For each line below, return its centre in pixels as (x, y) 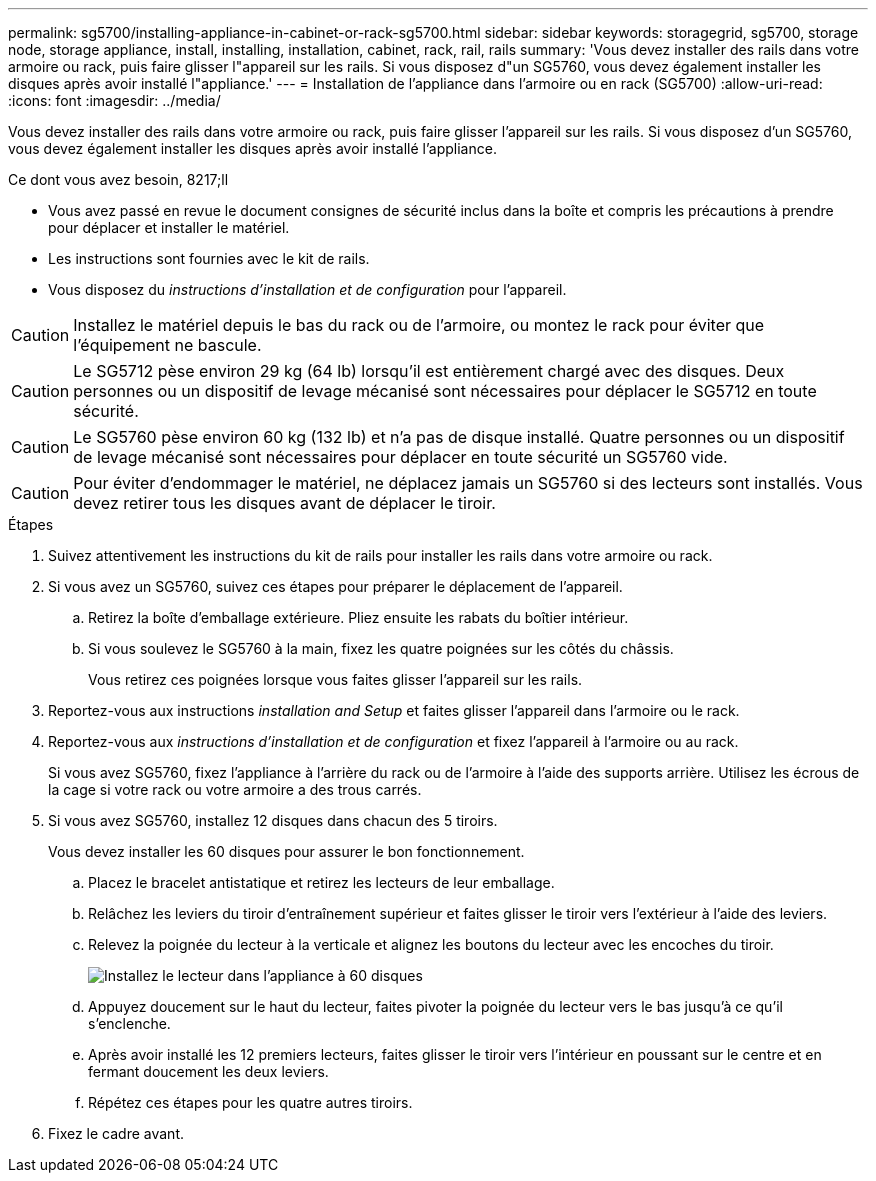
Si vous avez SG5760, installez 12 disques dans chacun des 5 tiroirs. (273, 820)
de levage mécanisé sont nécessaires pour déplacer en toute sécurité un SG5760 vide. (400, 457)
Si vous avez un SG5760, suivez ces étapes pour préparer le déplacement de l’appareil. (335, 586)
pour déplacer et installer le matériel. (169, 227)
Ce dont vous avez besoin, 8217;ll (118, 179)
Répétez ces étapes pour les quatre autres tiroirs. (250, 1102)
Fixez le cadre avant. (116, 1133)
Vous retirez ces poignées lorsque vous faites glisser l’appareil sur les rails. (335, 679)
